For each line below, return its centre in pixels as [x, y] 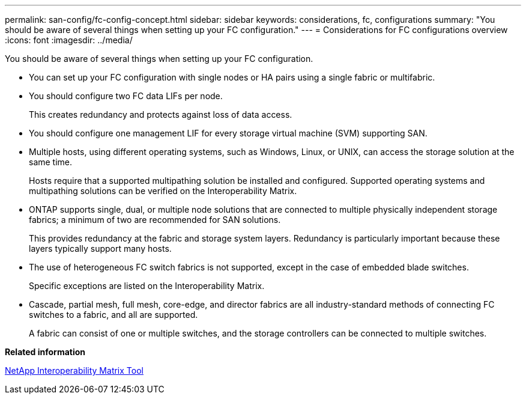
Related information [45, 352]
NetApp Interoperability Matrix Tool [74, 370]
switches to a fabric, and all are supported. [113, 315]
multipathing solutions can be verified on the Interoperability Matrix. [163, 191]
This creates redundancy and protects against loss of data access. [161, 114]
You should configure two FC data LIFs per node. [126, 96]
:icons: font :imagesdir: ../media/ [69, 40]
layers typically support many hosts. [100, 248]
